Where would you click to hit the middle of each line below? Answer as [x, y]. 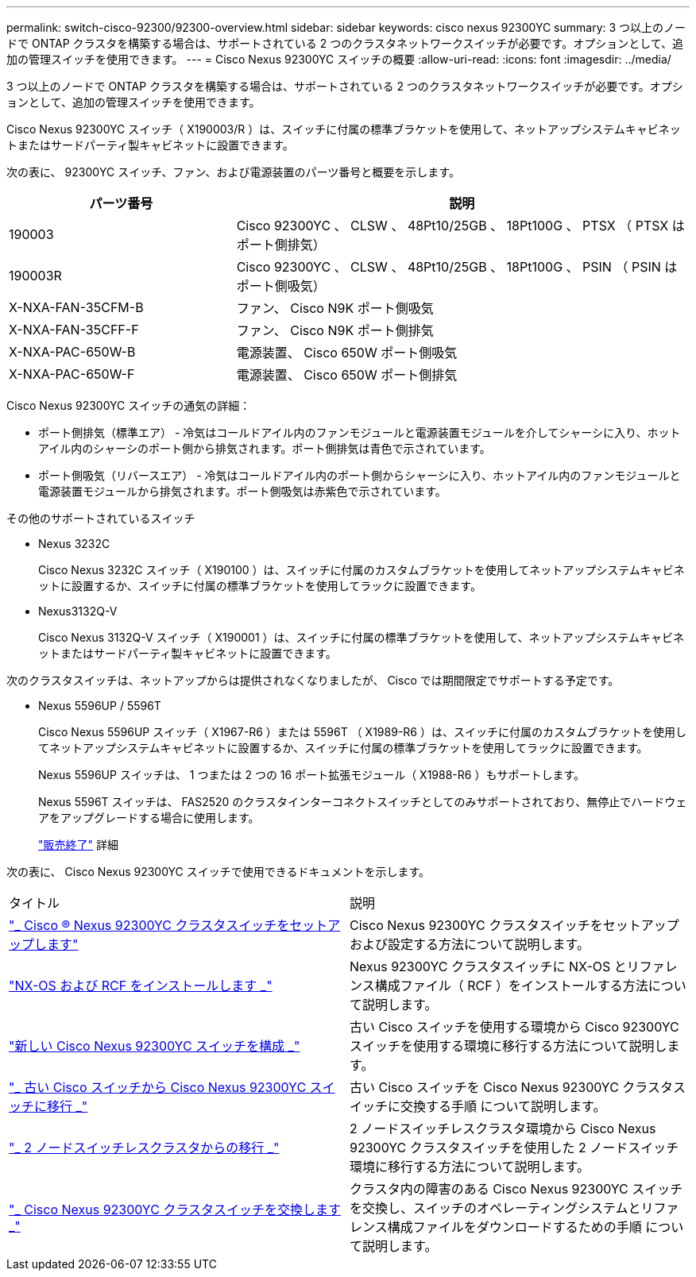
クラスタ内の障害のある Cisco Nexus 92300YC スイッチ [516, 1189]
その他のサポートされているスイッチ [101, 518]
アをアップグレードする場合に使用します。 [149, 818]
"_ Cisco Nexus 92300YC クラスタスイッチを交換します [175, 1209]
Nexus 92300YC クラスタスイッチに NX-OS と [488, 966]
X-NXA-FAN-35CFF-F [74, 330]
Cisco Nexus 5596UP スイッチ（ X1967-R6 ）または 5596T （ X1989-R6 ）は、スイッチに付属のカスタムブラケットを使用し [363, 732]
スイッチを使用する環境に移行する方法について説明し [508, 1046]
